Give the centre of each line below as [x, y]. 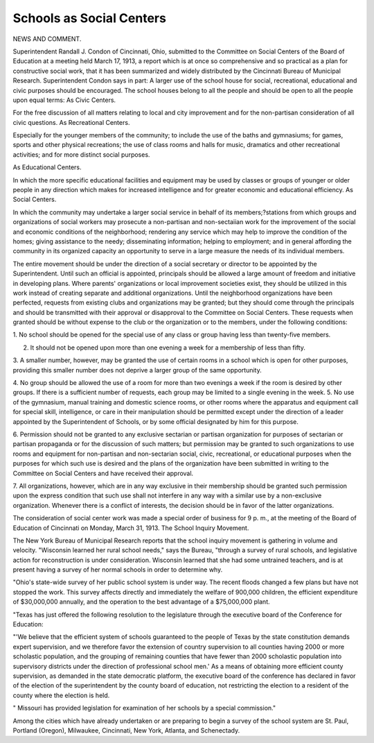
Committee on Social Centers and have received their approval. [103, 473]
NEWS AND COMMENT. [47, 39]
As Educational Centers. [47, 167]
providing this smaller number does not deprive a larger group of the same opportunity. [137, 370]
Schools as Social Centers [89, 18]
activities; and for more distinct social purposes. [81, 154]
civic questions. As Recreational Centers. [71, 122]
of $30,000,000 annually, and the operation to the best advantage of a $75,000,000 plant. [141, 602]
